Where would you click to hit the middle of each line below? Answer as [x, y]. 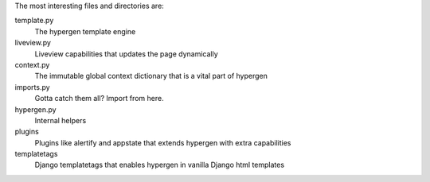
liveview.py [33, 43]
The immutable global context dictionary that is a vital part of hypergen [151, 76]
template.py [34, 21]
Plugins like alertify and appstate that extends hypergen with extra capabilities [163, 142]
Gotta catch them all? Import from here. [99, 99]
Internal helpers [61, 120]
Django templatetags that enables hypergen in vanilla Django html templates [160, 165]
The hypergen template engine [85, 31]
